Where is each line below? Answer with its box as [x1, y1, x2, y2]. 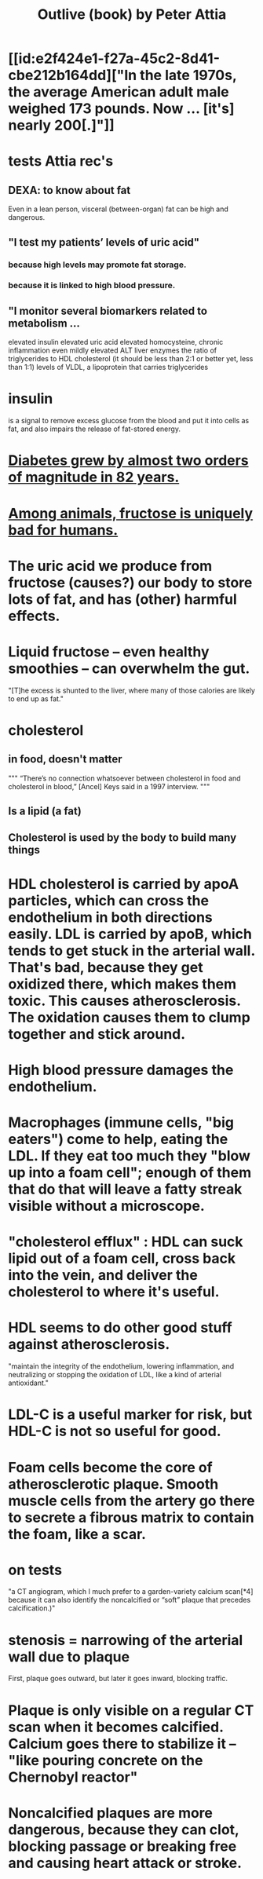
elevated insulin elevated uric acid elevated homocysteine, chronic [8, 338, 224, 347]
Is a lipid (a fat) [8, 805, 82, 818]
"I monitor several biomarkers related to [8, 304, 208, 317]
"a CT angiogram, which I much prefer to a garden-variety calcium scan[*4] [8, 1587, 254, 1596]
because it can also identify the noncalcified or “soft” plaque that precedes [8, 1596, 251, 1605]
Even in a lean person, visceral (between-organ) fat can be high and [8, 204, 229, 214]
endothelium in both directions [8, 908, 214, 926]
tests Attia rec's [8, 152, 114, 170]
